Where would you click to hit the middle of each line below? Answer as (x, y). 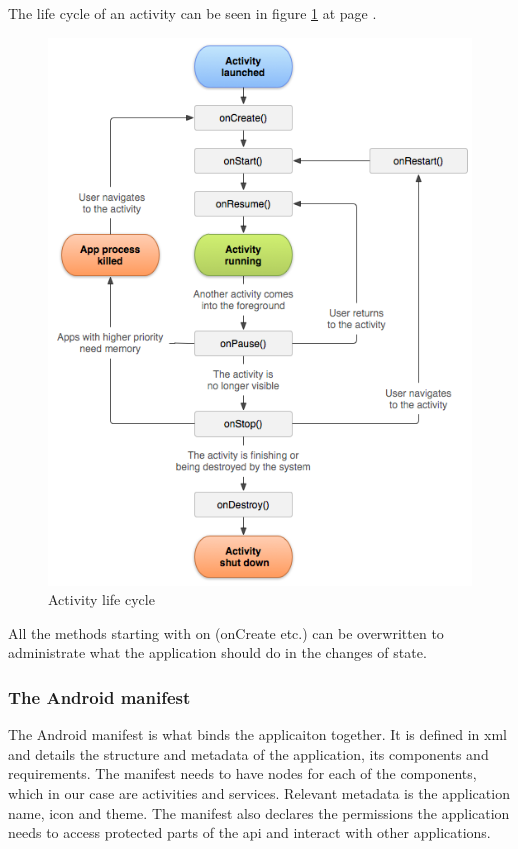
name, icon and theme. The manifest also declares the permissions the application (259, 812)
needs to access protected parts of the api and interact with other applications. (249, 832)
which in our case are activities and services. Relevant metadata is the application (259, 792)
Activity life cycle (101, 599)
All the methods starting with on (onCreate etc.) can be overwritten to (226, 632)
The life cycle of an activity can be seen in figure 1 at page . (192, 13)
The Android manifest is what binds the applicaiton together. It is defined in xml (257, 734)
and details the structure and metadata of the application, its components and (248, 753)
